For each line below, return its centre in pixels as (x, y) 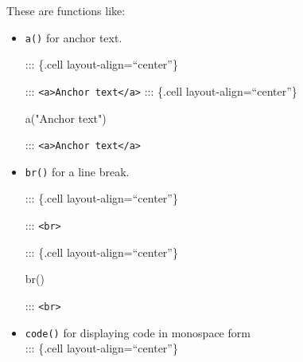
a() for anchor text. (74, 37)
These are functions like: (66, 10)
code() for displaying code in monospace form (138, 332)
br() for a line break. (77, 171)
